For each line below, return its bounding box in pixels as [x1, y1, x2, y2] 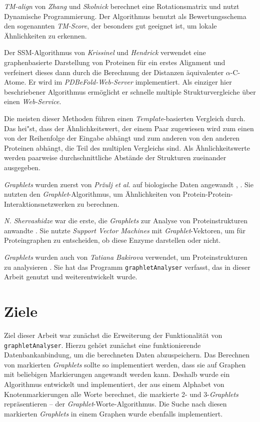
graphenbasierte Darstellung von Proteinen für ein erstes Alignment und [4, 57, 225, 67]
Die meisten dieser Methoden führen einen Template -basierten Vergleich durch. [4, 113, 245, 123]
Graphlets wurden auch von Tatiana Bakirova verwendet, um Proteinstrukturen [4, 252, 247, 262]
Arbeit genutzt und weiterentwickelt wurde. [4, 271, 137, 282]
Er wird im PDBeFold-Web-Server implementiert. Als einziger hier [28, 77, 232, 87]
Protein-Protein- [182, 189, 233, 199]
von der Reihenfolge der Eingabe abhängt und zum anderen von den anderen [4, 133, 240, 143]
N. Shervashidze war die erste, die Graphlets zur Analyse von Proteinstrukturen [4, 215, 248, 226]
